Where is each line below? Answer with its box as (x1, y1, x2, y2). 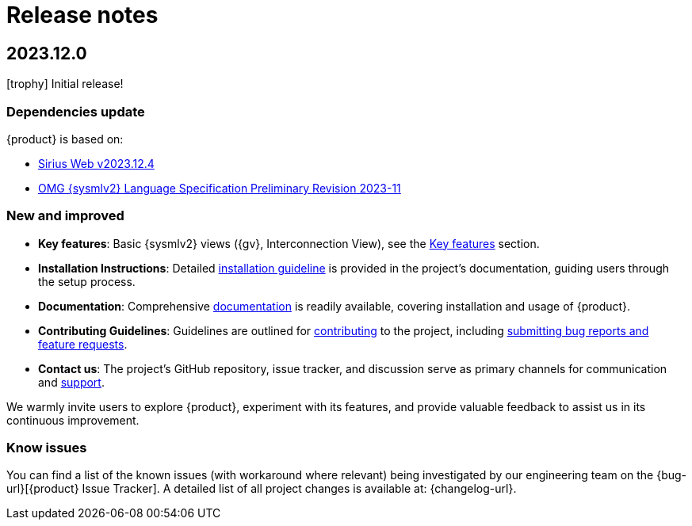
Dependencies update (6, 103, 145, 120)
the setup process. (38, 274, 136, 288)
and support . (38, 375, 105, 389)
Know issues (6, 440, 87, 456)
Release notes (6, 2, 159, 29)
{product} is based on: (6, 131, 124, 146)
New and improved (6, 208, 124, 224)
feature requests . (38, 337, 128, 351)
